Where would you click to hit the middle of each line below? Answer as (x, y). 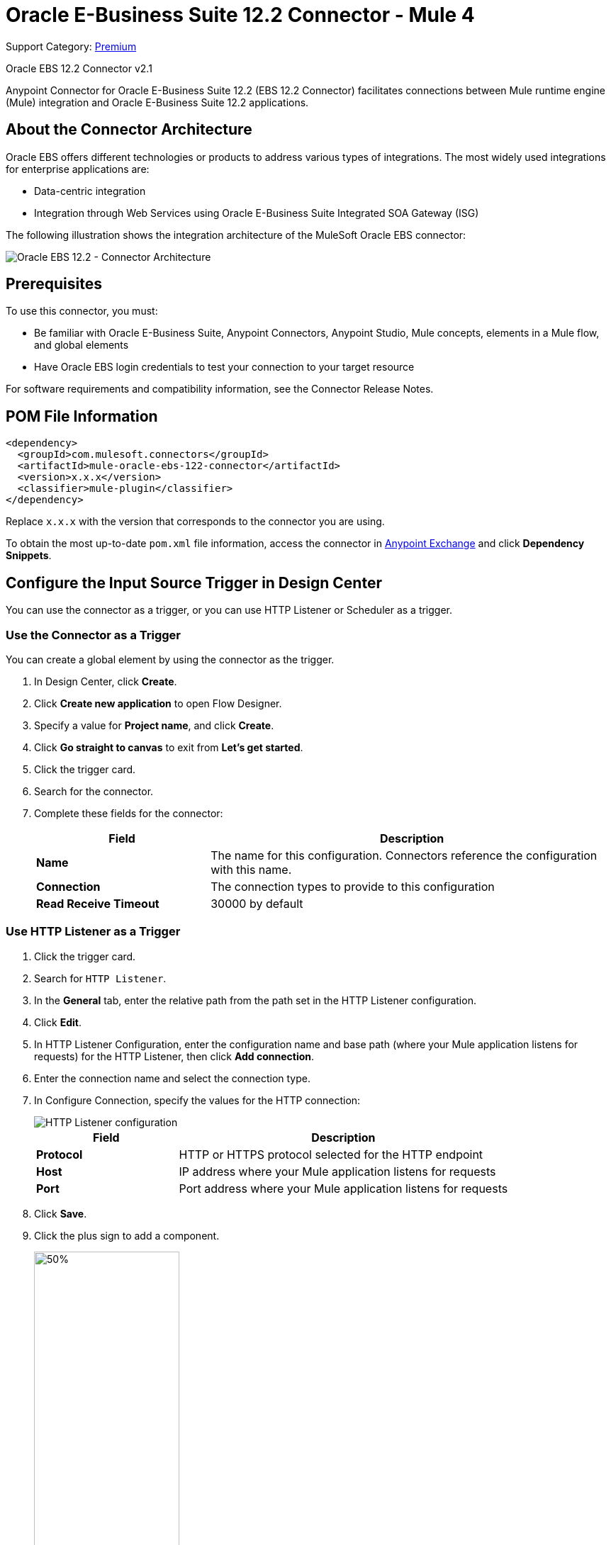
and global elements (82, 345)
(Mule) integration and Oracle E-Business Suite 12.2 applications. (157, 102)
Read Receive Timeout (98, 903)
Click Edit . (58, 1022)
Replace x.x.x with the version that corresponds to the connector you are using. (195, 522)
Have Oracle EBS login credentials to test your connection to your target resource (224, 367)
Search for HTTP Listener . (100, 978)
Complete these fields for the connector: (129, 813)
